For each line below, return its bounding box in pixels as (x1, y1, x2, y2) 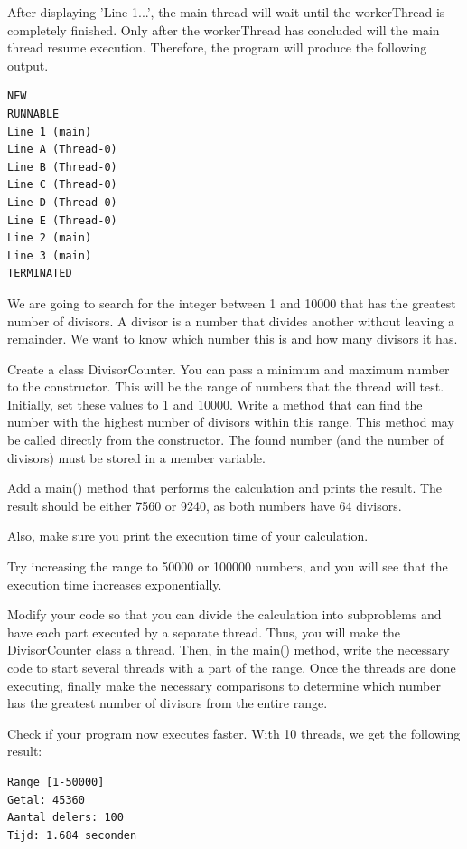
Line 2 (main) (7, 231, 92, 245)
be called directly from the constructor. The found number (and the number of (7, 430, 444, 449)
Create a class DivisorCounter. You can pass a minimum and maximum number (7, 359, 450, 378)
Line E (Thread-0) (7, 213, 117, 227)
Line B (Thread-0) (7, 160, 117, 174)
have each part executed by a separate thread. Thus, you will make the (7, 622, 401, 641)
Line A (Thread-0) (7, 143, 117, 156)
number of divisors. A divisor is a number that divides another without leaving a (7, 311, 454, 330)
